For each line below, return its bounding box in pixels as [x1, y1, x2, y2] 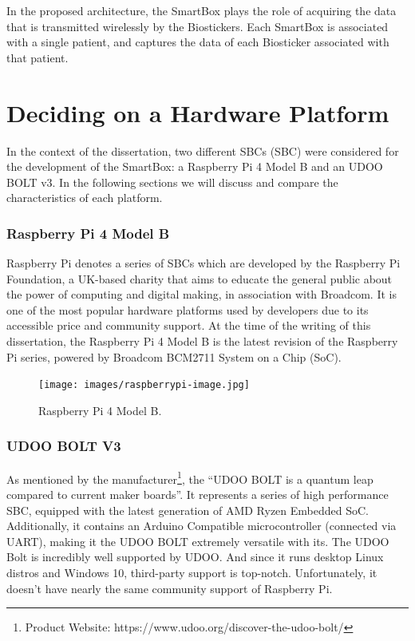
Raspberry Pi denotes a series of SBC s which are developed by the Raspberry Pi [6, 255, 401, 271]
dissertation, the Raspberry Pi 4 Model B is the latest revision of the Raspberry [6, 333, 398, 350]
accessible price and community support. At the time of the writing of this [6, 317, 371, 334]
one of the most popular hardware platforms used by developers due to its [6, 301, 369, 318]
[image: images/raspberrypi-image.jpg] [38, 379, 250, 391]
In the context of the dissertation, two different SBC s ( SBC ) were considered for [6, 142, 399, 159]
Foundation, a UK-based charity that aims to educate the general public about [6, 270, 393, 287]
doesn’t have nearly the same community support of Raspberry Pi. [6, 580, 333, 596]
